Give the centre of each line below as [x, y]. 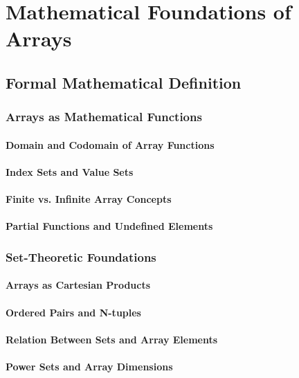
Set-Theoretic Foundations [81, 256]
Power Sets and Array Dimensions [89, 366]
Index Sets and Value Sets [70, 171]
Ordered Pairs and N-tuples [73, 312]
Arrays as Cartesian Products [78, 285]
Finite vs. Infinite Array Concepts [89, 199]
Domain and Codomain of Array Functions [110, 144]
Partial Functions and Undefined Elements [109, 226]
